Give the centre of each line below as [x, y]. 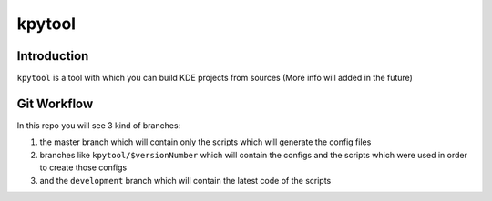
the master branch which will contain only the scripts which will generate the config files [205, 142]
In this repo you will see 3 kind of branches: [99, 125]
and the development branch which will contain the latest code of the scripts [185, 180]
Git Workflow [55, 103]
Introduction [53, 56]
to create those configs [83, 167]
